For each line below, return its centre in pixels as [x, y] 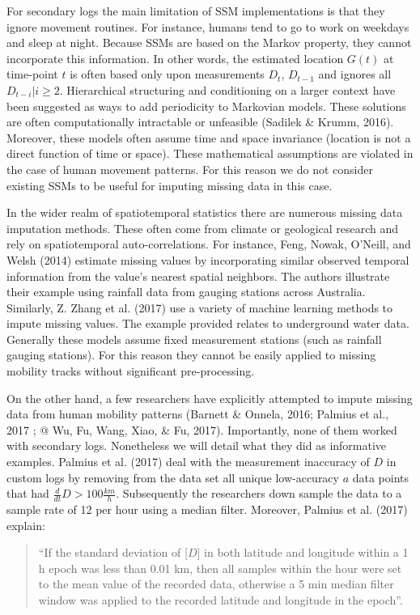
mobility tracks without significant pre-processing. [131, 371]
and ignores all [355, 74]
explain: [26, 525]
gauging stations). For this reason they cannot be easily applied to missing [191, 355]
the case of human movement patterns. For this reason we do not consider [190, 169]
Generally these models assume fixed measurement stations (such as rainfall [194, 339]
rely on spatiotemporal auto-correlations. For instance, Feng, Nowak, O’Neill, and [209, 244]
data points [381, 477]
